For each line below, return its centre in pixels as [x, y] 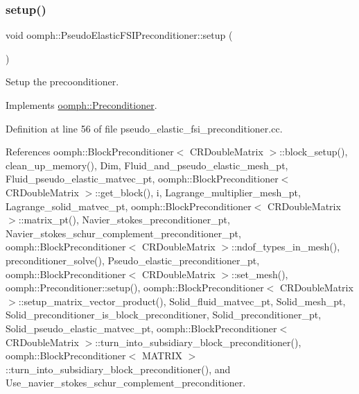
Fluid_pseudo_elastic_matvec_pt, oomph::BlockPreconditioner [142, 179]
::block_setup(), [314, 152]
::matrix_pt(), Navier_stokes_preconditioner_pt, [124, 220]
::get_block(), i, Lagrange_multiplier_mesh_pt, [198, 192]
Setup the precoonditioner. [62, 82]
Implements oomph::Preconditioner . [81, 105]
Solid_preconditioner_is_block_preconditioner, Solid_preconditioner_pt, [164, 315]
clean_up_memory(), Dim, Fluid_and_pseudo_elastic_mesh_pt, [147, 165]
